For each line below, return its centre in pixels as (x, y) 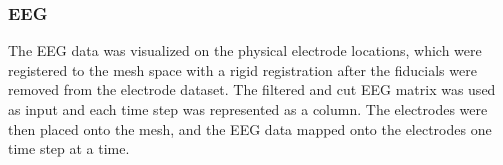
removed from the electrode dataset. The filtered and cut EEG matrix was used (252, 89)
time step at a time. (69, 148)
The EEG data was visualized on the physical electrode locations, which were (245, 50)
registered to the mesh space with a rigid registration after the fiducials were (242, 69)
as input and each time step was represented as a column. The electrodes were (248, 109)
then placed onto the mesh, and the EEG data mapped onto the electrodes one (250, 128)
